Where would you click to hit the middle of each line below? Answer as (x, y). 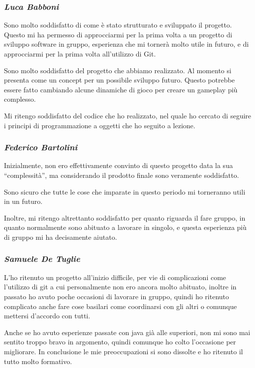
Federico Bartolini (41, 147)
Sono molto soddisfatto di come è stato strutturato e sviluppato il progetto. (118, 25)
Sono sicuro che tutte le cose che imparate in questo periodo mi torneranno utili (125, 191)
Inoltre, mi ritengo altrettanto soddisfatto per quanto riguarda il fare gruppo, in (125, 217)
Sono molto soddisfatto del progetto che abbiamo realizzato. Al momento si (118, 70)
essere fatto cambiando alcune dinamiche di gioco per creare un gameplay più (121, 89)
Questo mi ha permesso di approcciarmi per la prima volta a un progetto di (118, 34)
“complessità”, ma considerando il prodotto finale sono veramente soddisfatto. (122, 175)
